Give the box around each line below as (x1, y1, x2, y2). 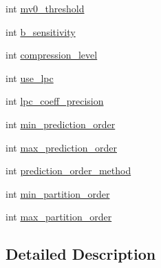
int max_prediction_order (6, 140, 117, 154)
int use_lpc (6, 70, 54, 85)
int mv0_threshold (6, 1, 85, 15)
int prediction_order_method (6, 163, 131, 178)
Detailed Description (6, 243, 156, 265)
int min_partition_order (6, 186, 110, 200)
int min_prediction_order (6, 116, 116, 131)
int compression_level (6, 48, 98, 62)
